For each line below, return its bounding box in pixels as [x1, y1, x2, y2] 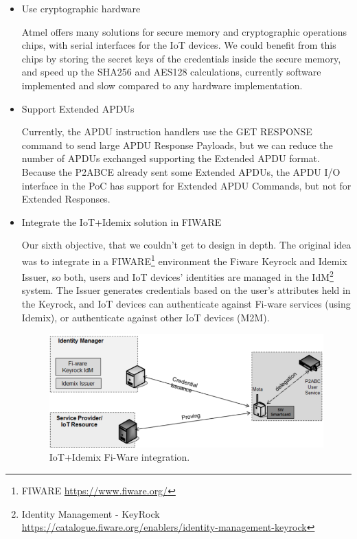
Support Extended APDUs [21, 101, 135, 115]
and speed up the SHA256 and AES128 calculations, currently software [21, 65, 321, 79]
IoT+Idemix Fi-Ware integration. [49, 450, 190, 464]
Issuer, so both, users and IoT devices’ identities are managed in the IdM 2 [21, 268, 334, 284]
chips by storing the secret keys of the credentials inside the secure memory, [21, 51, 341, 65]
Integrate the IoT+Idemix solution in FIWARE [21, 214, 222, 229]
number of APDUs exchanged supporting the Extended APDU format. [21, 151, 320, 165]
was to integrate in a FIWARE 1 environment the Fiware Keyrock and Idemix [21, 251, 347, 268]
